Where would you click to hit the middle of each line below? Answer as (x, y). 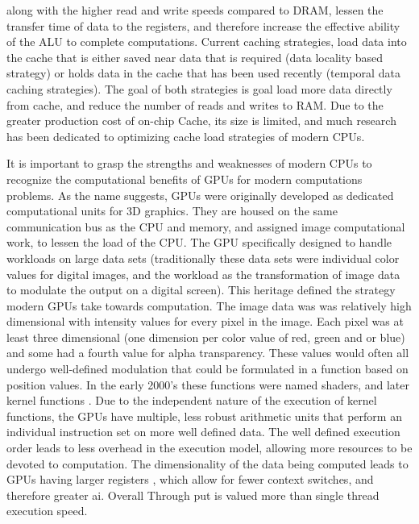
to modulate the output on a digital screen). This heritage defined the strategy (201, 290)
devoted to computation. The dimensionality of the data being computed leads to (207, 463)
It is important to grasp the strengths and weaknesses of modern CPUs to (189, 163)
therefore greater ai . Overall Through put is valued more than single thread (193, 495)
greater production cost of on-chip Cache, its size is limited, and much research (201, 121)
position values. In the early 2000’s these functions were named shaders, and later (208, 384)
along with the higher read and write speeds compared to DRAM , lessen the (195, 10)
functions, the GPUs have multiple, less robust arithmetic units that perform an (204, 416)
